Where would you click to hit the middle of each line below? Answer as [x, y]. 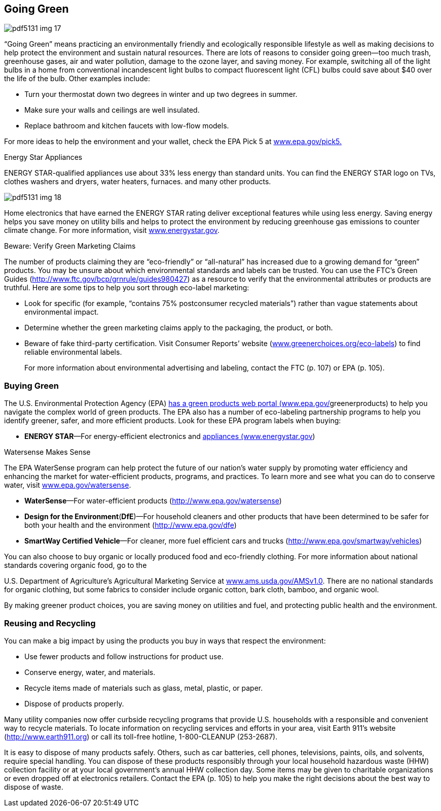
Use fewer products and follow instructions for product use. [124, 656]
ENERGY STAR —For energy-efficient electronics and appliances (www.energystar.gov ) [170, 436]
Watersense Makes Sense [47, 452]
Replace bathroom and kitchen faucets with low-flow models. [127, 126]
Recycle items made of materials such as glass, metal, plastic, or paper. [144, 688]
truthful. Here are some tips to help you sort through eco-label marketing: [127, 288]
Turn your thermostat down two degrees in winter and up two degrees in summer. [161, 94]
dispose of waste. [34, 787]
